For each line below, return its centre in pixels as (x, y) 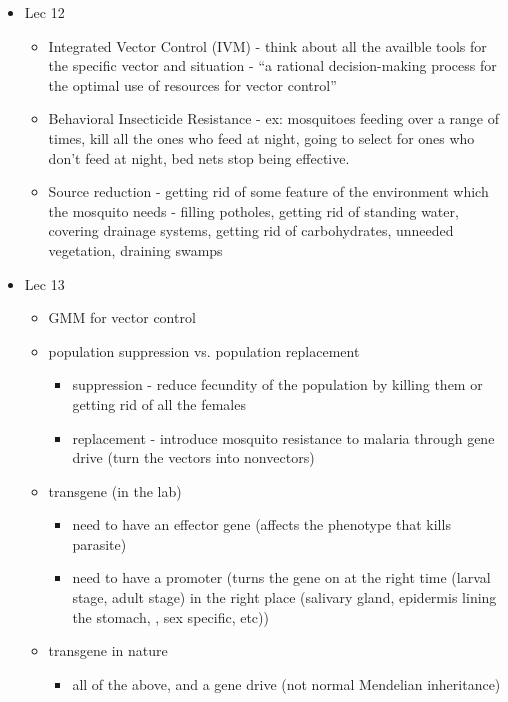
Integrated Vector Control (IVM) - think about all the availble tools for (267, 45)
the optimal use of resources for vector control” (192, 84)
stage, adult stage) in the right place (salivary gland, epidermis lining (284, 597)
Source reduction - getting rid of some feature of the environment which (268, 191)
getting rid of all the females (159, 403)
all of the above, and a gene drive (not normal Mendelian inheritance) (286, 683)
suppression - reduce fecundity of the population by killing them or (277, 384)
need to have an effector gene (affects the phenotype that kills (261, 524)
